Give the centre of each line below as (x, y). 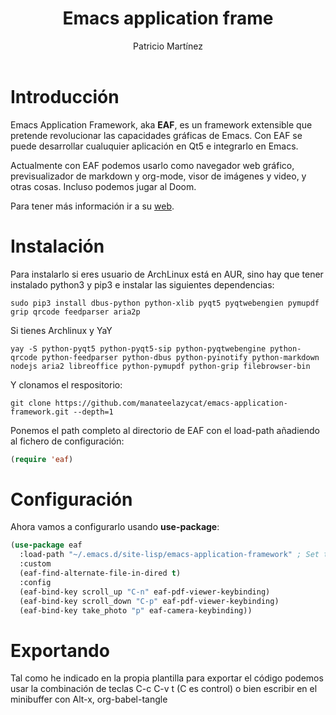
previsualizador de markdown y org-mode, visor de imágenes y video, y (158, 176)
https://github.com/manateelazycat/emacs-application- (171, 403)
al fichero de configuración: (67, 441)
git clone (31, 403)
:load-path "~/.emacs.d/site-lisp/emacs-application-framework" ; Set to (176, 555)
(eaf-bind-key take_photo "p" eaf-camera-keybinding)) (136, 610)
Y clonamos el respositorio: (66, 384)
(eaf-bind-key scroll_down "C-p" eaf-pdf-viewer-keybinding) (149, 601)
